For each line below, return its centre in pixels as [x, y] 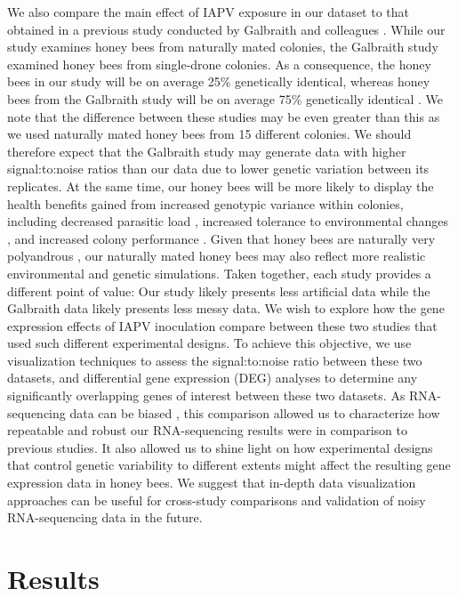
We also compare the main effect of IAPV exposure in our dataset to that [209, 12]
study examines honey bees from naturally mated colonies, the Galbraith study [223, 47]
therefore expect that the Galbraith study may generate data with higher [207, 151]
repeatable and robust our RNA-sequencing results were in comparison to [207, 430]
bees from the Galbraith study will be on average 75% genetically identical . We [225, 98]
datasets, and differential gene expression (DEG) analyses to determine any [213, 378]
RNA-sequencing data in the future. [105, 517]
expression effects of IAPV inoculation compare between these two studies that [222, 325]
